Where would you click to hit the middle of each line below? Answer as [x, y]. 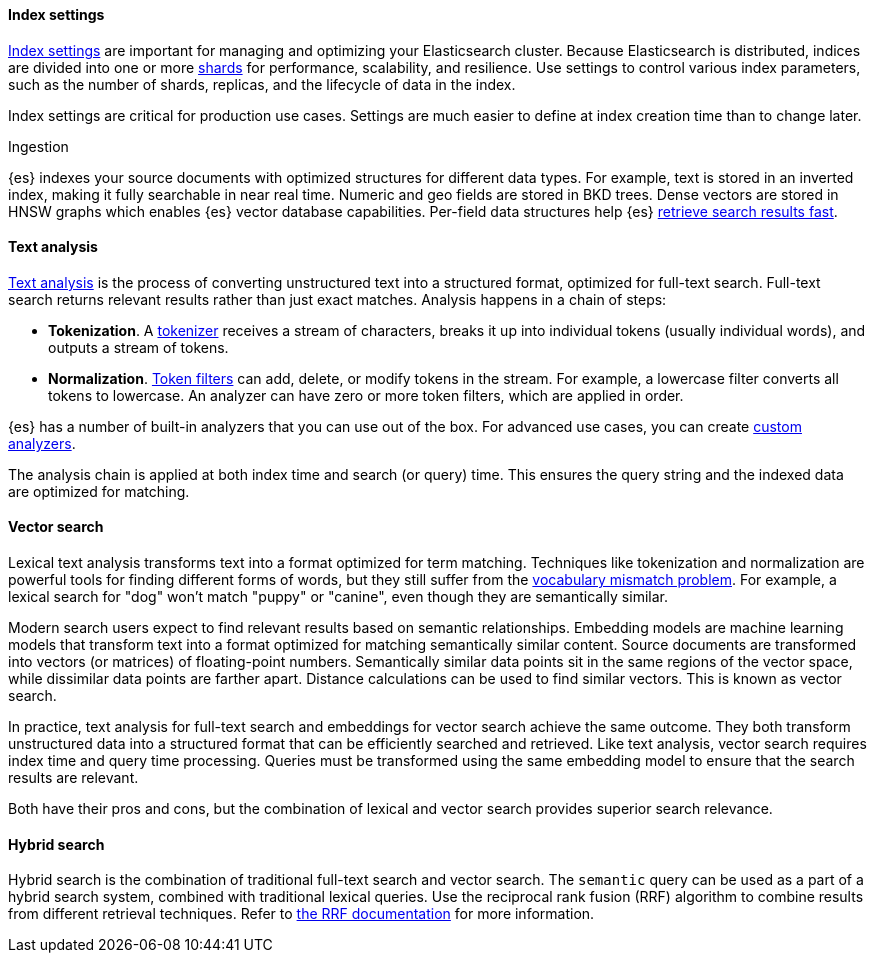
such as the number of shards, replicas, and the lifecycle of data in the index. [262, 84]
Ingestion [38, 146]
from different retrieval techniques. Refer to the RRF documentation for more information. [301, 914]
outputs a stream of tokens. [138, 347]
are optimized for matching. [99, 491]
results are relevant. [73, 778]
